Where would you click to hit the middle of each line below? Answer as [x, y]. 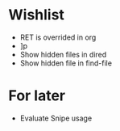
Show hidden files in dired [63, 54]
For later [37, 96]
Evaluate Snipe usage [56, 118]
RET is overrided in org [58, 37]
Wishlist [36, 15]
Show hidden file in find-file [66, 63]
